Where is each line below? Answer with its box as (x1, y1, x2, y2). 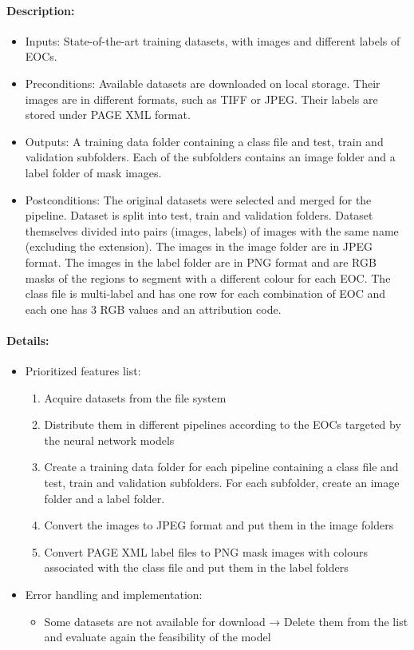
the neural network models (44, 431, 175, 448)
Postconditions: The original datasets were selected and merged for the (25, 191, 372, 208)
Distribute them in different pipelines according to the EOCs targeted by (44, 416, 401, 433)
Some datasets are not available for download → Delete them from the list (44, 612, 408, 629)
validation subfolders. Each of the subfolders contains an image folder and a (25, 149, 396, 165)
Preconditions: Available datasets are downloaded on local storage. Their (25, 74, 380, 91)
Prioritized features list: (25, 363, 141, 379)
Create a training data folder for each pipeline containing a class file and (44, 458, 399, 475)
